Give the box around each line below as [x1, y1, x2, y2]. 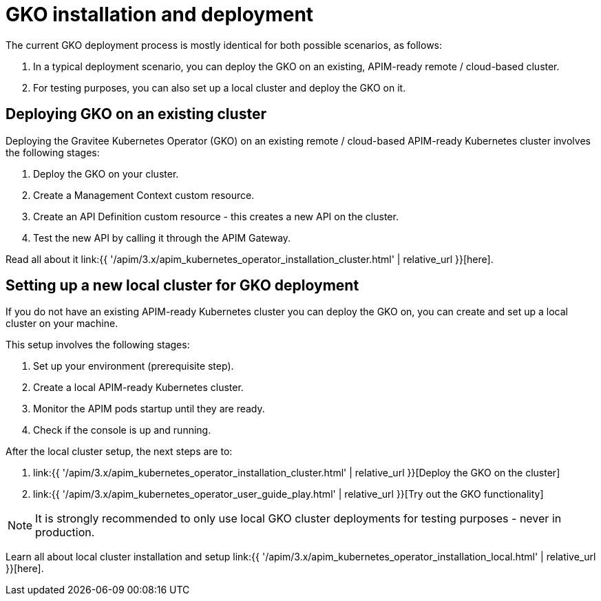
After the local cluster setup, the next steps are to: [6, 445, 233, 458]
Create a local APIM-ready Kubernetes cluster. [33, 381, 244, 394]
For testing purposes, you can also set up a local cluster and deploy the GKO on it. [33, 81, 406, 94]
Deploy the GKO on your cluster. [33, 167, 179, 180]
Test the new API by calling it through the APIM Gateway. [33, 231, 291, 244]
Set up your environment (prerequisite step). [33, 360, 234, 372]
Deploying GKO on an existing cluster [6, 105, 266, 123]
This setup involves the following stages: [6, 339, 190, 351]
